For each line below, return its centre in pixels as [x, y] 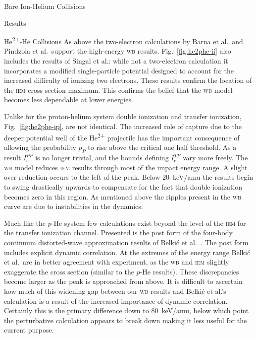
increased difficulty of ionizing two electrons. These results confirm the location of [128, 80]
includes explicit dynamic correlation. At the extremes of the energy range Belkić [127, 252]
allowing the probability [40, 147]
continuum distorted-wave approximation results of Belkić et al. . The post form [126, 242]
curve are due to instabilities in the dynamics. [74, 206]
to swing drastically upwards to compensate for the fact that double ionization [123, 187]
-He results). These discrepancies [189, 271]
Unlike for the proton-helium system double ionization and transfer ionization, [123, 116]
